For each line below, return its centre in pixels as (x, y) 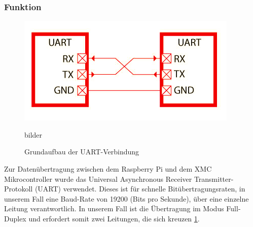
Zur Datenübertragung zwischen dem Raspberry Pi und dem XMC (108, 169)
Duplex (15, 218)
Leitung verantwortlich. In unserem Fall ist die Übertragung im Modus (114, 208)
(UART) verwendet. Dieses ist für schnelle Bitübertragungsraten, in (140, 189)
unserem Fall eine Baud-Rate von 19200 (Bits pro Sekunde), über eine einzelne (126, 198)
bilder (33, 134)
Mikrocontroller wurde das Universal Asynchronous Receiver (98, 179)
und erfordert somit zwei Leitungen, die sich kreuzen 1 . (114, 218)
